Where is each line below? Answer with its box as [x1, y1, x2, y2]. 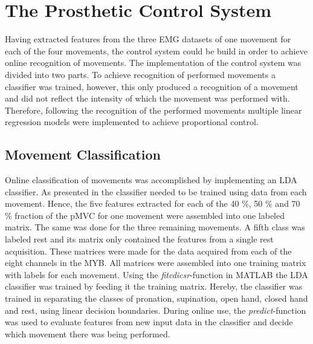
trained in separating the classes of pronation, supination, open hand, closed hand [5, 292, 308, 305]
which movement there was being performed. [5, 327, 170, 340]
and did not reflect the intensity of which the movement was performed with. [5, 92, 290, 105]
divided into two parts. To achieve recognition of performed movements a [5, 68, 276, 80]
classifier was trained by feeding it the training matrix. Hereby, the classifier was [5, 280, 303, 293]
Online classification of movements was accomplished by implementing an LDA [5, 174, 297, 186]
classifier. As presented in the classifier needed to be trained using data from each [5, 185, 307, 198]
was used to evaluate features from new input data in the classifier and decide [5, 316, 293, 328]
